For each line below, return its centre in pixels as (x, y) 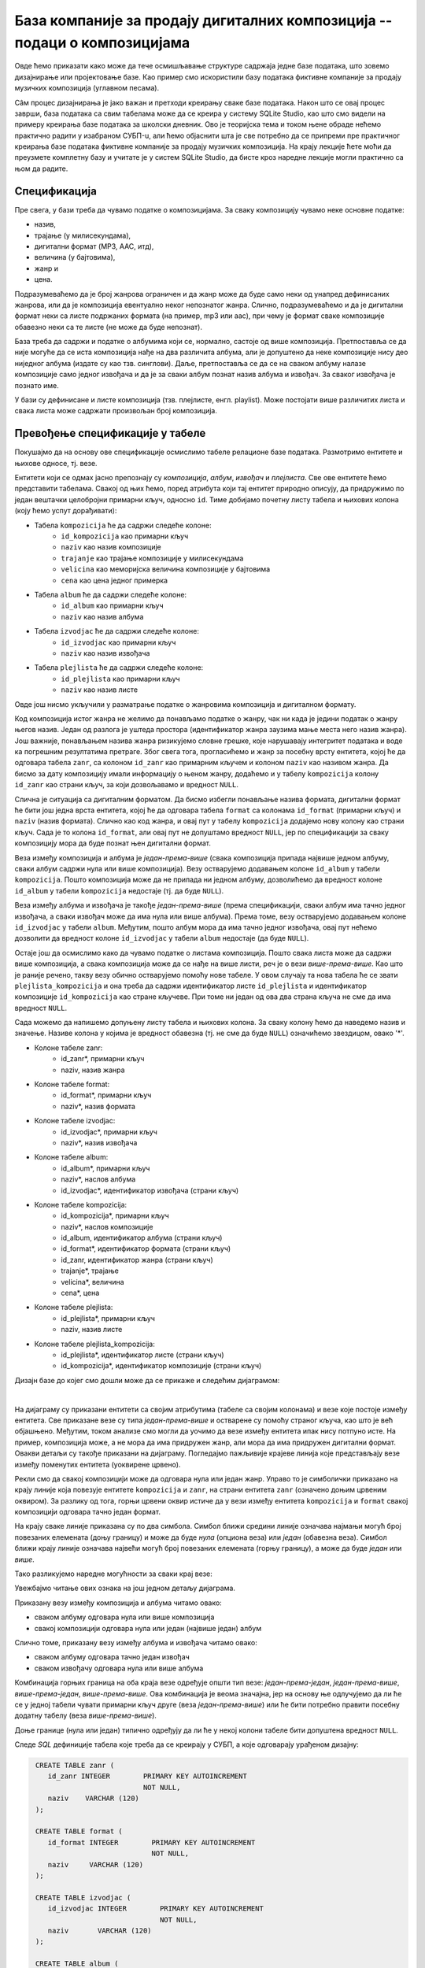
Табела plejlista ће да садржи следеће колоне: (119, 668)
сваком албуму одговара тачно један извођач (112, 1657)
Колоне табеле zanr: (68, 1048)
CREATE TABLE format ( (79, 1831)
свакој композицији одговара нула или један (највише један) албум (148, 1628)
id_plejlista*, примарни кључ (108, 1318)
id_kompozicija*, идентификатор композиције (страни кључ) (161, 1366)
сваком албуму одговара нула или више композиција (124, 1617)
